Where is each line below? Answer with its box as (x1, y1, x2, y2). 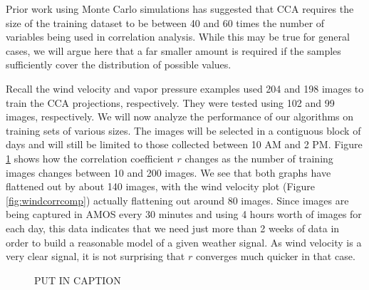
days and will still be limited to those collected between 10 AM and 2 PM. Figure (6, 137, 363, 152)
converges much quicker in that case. (195, 249, 355, 264)
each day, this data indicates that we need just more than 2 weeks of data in (6, 220, 340, 235)
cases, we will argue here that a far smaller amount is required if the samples (6, 43, 341, 58)
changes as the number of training (184, 150, 333, 165)
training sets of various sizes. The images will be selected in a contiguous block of (6, 123, 361, 138)
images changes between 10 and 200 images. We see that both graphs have (6, 165, 331, 180)
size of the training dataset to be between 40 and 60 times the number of (6, 15, 325, 30)
